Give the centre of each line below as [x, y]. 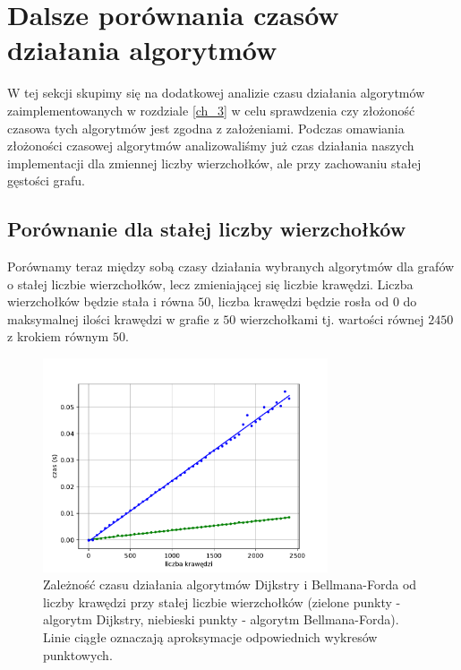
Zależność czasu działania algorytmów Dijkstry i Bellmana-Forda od [230, 584]
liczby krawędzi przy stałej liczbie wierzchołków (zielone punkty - [222, 601]
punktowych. [78, 654]
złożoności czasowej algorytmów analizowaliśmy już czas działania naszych [211, 146]
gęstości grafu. [46, 180]
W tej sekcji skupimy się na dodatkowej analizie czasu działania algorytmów [216, 93]
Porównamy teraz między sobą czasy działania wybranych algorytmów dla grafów [231, 266]
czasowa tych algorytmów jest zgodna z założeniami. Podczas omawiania [206, 128]
